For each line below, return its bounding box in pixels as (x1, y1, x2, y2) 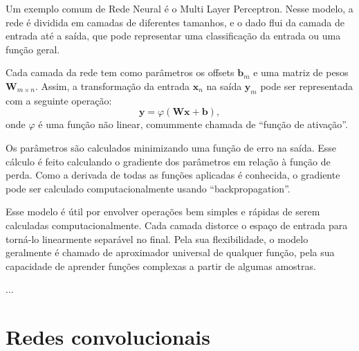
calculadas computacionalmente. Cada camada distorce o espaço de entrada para (6, 217, 348, 232)
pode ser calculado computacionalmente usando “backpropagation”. (6, 181, 291, 195)
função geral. (6, 42, 60, 56)
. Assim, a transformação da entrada (35, 78, 190, 93)
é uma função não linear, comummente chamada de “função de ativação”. (38, 117, 348, 132)
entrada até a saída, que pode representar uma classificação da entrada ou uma (6, 28, 341, 43)
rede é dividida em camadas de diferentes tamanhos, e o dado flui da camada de (6, 15, 344, 29)
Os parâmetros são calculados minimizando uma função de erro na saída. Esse (6, 140, 337, 154)
